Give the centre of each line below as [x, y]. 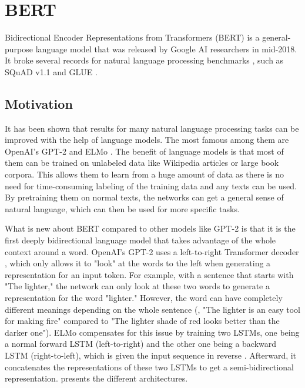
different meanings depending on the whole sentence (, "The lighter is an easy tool [152, 309]
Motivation [39, 103]
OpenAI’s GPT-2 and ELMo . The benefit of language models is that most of [144, 151]
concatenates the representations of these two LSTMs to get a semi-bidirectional [149, 367]
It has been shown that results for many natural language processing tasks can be [152, 128]
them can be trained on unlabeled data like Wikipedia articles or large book [142, 163]
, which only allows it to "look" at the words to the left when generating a [138, 263]
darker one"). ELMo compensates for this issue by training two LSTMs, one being [152, 332]
